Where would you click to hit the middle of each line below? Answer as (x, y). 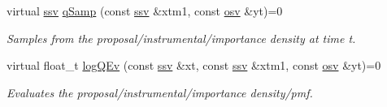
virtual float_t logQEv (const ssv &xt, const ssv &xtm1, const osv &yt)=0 (194, 65)
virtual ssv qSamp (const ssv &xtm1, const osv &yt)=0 (145, 11)
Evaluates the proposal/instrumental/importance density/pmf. (160, 92)
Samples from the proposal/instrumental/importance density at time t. (181, 38)
